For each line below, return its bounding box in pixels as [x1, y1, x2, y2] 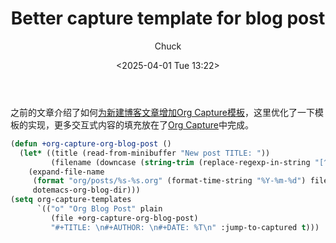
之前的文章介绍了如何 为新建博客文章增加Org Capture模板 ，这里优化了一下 [10, 106, 315, 118]
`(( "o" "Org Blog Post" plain [36, 204, 163, 214]
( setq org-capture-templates [10, 195, 132, 205]
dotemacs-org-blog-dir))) [32, 185, 141, 196]
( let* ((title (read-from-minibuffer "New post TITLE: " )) [19, 148, 271, 158]
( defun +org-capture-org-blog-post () [10, 138, 172, 149]
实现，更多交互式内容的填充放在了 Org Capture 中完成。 [27, 118, 254, 131]
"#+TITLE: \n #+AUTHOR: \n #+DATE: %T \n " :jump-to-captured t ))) [50, 222, 320, 232]
